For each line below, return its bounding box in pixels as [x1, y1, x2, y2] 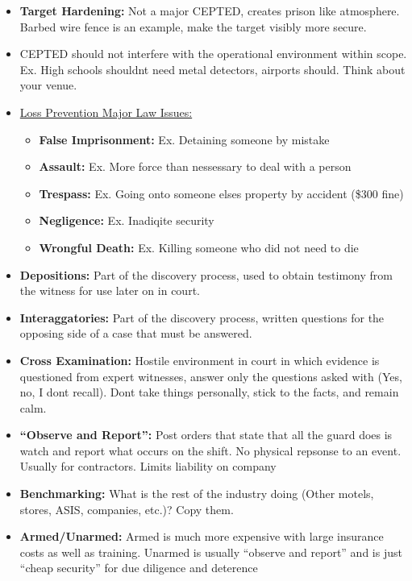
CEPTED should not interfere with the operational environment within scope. [19, 45, 407, 62]
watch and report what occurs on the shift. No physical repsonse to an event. [19, 442, 402, 459]
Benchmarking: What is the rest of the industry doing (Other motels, [19, 485, 374, 502]
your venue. [19, 77, 77, 93]
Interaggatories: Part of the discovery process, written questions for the [19, 309, 385, 326]
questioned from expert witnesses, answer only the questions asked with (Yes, [19, 367, 402, 384]
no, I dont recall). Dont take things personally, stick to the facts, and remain [19, 384, 399, 400]
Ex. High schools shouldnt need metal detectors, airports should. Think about [19, 60, 406, 77]
